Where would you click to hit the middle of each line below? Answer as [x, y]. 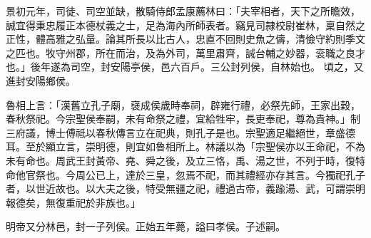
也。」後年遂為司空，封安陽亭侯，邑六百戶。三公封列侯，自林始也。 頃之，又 [185, 67]
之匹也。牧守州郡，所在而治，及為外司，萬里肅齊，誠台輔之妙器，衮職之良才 [185, 52]
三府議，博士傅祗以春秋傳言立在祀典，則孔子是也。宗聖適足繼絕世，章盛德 [181, 132]
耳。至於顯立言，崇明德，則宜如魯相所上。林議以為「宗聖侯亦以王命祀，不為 [185, 146]
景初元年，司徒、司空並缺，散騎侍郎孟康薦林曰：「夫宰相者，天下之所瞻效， [183, 11]
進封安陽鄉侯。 [41, 80]
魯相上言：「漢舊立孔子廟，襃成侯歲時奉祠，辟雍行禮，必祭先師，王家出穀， [183, 104]
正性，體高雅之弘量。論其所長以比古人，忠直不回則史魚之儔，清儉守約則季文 [185, 39]
